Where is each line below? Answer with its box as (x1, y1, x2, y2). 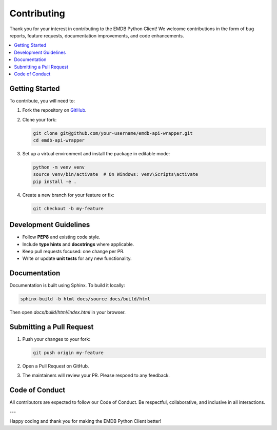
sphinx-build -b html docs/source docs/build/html (20, 296, 151, 302)
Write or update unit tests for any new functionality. (22, 255, 132, 261)
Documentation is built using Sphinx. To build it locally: (9, 282, 125, 289)
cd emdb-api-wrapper (33, 137, 85, 143)
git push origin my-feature (33, 350, 104, 356)
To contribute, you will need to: (9, 97, 75, 104)
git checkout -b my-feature (33, 206, 104, 211)
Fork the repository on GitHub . (22, 107, 87, 113)
